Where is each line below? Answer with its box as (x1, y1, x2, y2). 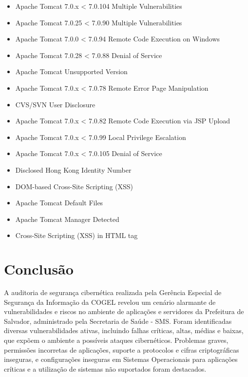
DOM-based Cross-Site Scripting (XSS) (15, 181, 134, 191)
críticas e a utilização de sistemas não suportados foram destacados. (4, 363, 207, 374)
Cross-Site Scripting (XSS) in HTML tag (15, 230, 138, 240)
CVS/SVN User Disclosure (15, 99, 95, 109)
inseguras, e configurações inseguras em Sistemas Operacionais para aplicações (4, 354, 238, 364)
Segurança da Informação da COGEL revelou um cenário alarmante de (4, 297, 216, 307)
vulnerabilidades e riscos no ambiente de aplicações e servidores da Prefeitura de (4, 306, 244, 317)
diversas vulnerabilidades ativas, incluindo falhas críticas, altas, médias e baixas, (4, 325, 244, 336)
